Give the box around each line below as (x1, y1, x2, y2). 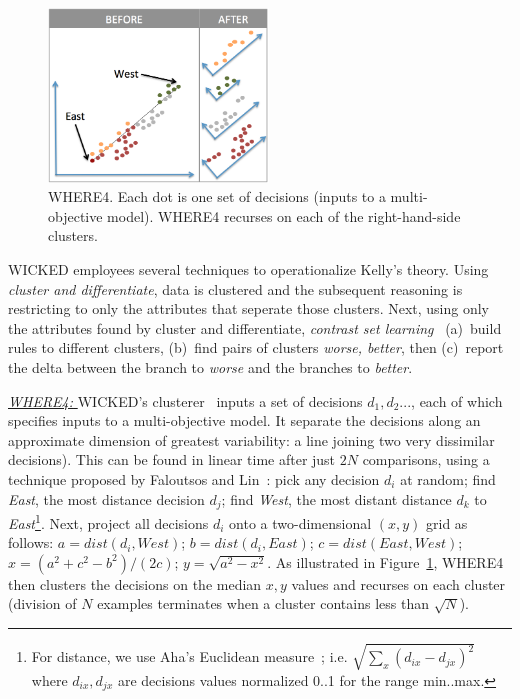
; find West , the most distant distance (221, 488, 452, 509)
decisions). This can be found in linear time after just (8, 449, 336, 470)
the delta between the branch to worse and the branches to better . (8, 356, 413, 377)
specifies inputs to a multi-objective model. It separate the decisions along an (8, 410, 481, 431)
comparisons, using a (362, 449, 490, 470)
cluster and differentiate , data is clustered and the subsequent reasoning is (8, 278, 463, 299)
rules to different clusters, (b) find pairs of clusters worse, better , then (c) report (8, 337, 504, 358)
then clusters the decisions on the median (8, 573, 262, 594)
